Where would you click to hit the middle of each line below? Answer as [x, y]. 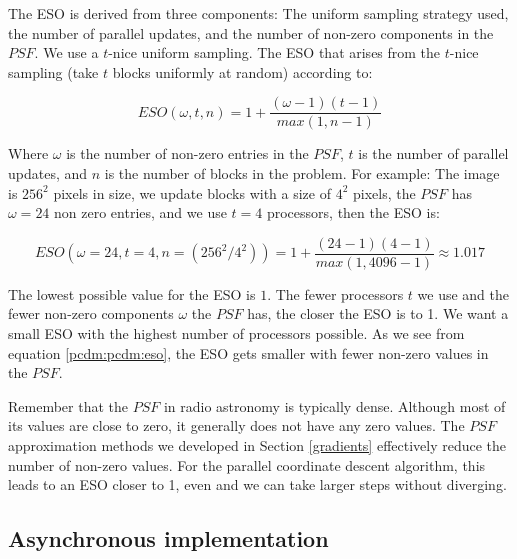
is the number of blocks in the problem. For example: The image [302, 173]
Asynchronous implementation [168, 538]
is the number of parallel [433, 153]
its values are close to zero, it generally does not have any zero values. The [236, 425]
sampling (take [53, 71]
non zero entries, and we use [140, 212]
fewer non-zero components [91, 313]
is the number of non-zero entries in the [187, 153]
